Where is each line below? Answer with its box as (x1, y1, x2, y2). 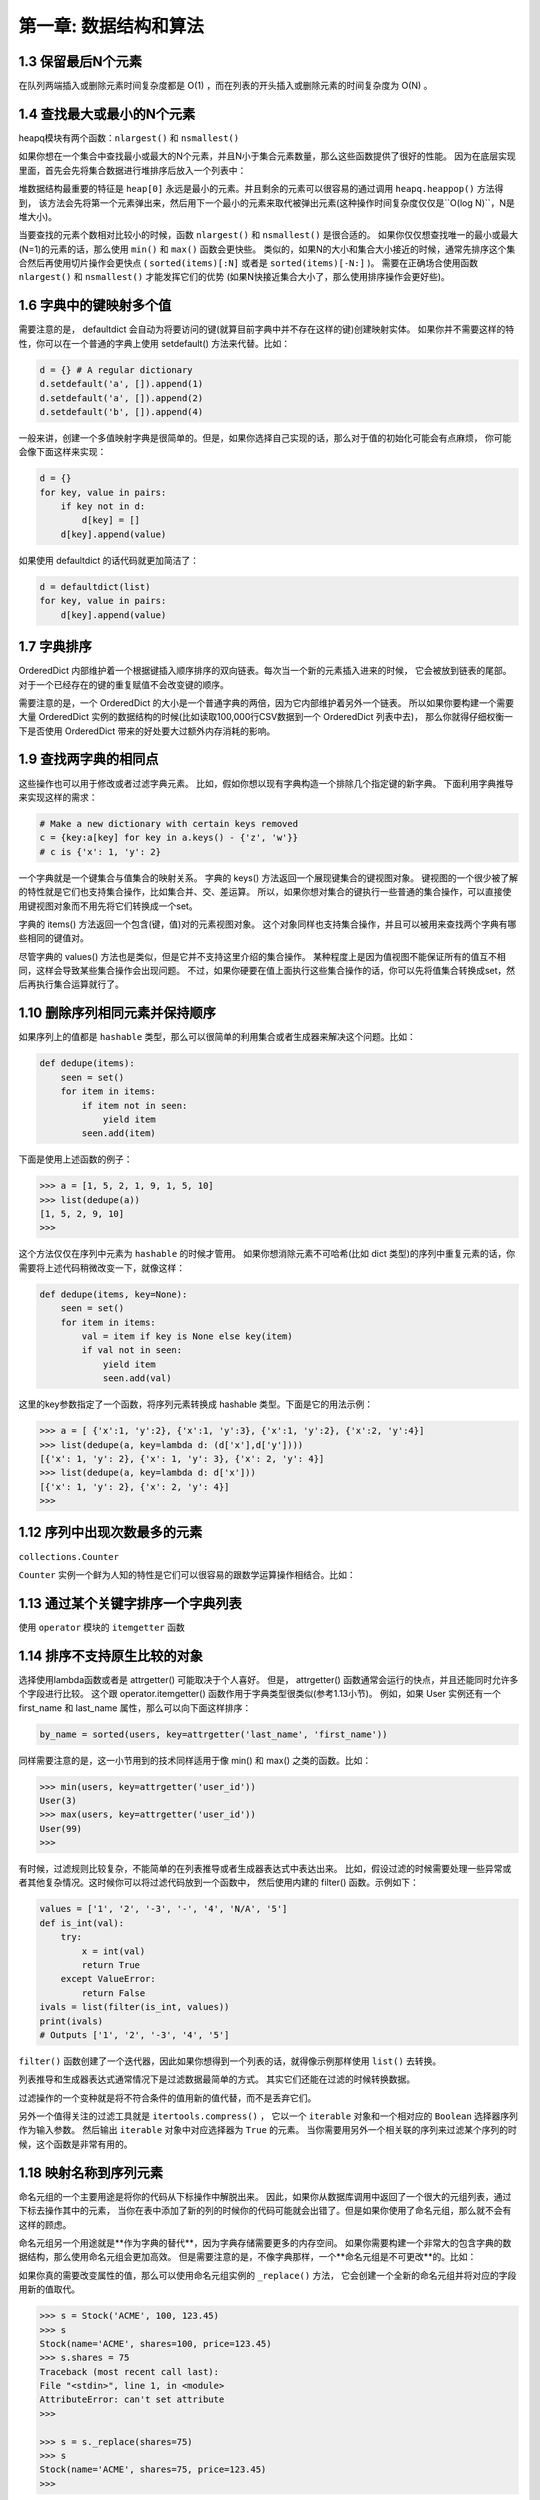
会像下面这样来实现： (18, 446, 107, 458)
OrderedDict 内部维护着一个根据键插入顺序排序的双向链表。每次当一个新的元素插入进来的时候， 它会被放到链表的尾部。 (18, 665, 512, 677)
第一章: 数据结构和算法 (18, 15, 204, 37)
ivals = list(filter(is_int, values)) (39, 2001, 230, 2013)
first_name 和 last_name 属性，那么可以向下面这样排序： (18, 1701, 252, 1714)
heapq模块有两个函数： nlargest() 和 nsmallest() (18, 131, 240, 144)
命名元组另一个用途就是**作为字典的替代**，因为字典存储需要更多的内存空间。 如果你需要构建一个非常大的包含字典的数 (18, 2236, 512, 2249)
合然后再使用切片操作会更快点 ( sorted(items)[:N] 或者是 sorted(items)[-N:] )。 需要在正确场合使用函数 (18, 257, 479, 269)
